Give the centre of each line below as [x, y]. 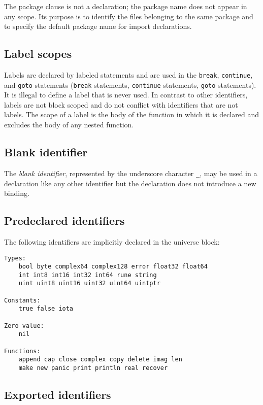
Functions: [22, 351]
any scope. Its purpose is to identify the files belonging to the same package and [129, 16]
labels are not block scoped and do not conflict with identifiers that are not [121, 104]
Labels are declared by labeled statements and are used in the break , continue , [128, 74]
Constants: [22, 300]
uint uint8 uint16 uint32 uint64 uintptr [89, 283]
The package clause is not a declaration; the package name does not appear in [126, 6]
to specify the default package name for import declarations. [98, 26]
